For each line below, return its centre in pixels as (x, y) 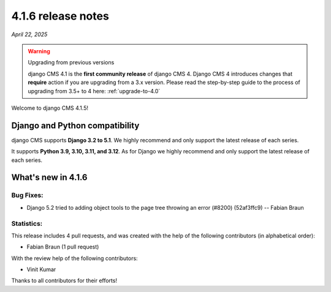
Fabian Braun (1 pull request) (63, 247)
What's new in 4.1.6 (49, 178)
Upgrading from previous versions (71, 63)
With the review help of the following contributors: (74, 258)
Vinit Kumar (41, 269)
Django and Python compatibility (75, 125)
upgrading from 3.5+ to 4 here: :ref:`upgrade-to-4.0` (94, 91)
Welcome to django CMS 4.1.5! (50, 108)
